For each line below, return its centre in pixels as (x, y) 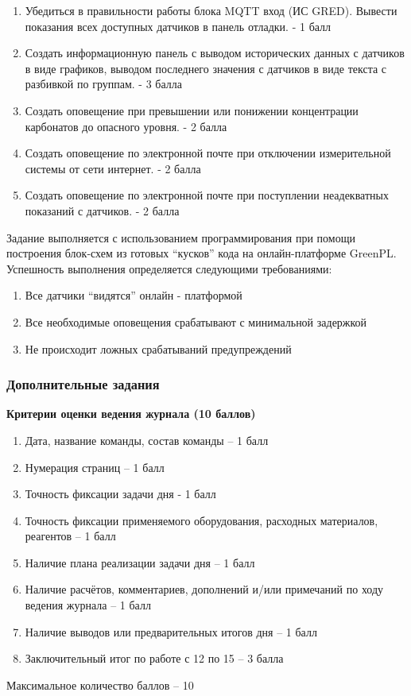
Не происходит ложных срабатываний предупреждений (158, 348)
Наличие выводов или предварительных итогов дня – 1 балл (171, 631)
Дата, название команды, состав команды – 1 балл (147, 440)
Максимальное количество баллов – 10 (100, 684)
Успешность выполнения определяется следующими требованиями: (169, 268)
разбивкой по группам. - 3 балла (103, 84)
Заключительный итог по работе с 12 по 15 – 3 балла (154, 658)
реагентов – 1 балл (70, 536)
